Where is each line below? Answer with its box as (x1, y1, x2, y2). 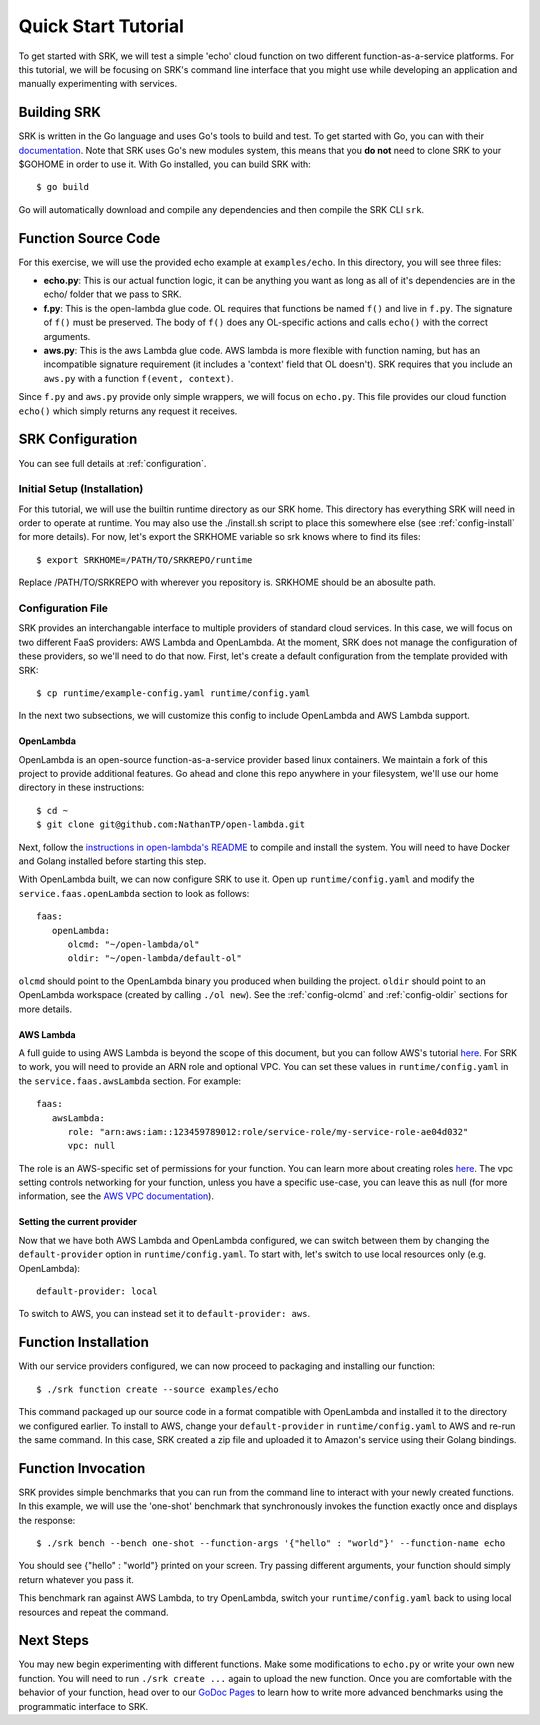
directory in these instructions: (18, 781, 145, 794)
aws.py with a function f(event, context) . (43, 372, 234, 384)
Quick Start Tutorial (18, 15, 185, 37)
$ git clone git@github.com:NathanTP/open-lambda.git (36, 819, 305, 830)
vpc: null (67, 1140, 116, 1152)
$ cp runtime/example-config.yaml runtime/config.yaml (36, 687, 311, 699)
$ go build (36, 181, 90, 193)
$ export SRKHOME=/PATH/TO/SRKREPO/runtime (36, 554, 253, 565)
